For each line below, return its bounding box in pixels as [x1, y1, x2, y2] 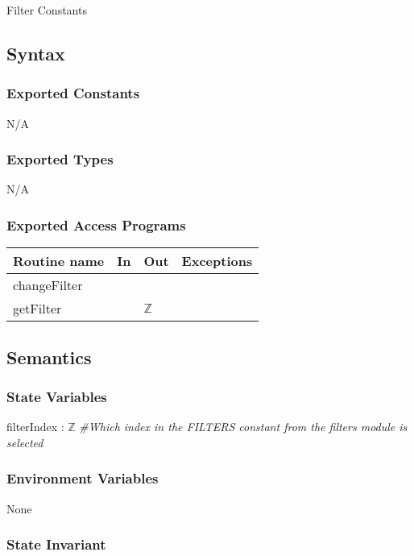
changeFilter [13, 276, 83, 295]
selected [6, 434, 43, 450]
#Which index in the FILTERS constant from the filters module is [79, 418, 408, 435]
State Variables [6, 386, 107, 406]
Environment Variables [6, 468, 159, 488]
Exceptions [181, 251, 253, 271]
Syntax [6, 40, 65, 65]
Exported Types [6, 149, 114, 169]
